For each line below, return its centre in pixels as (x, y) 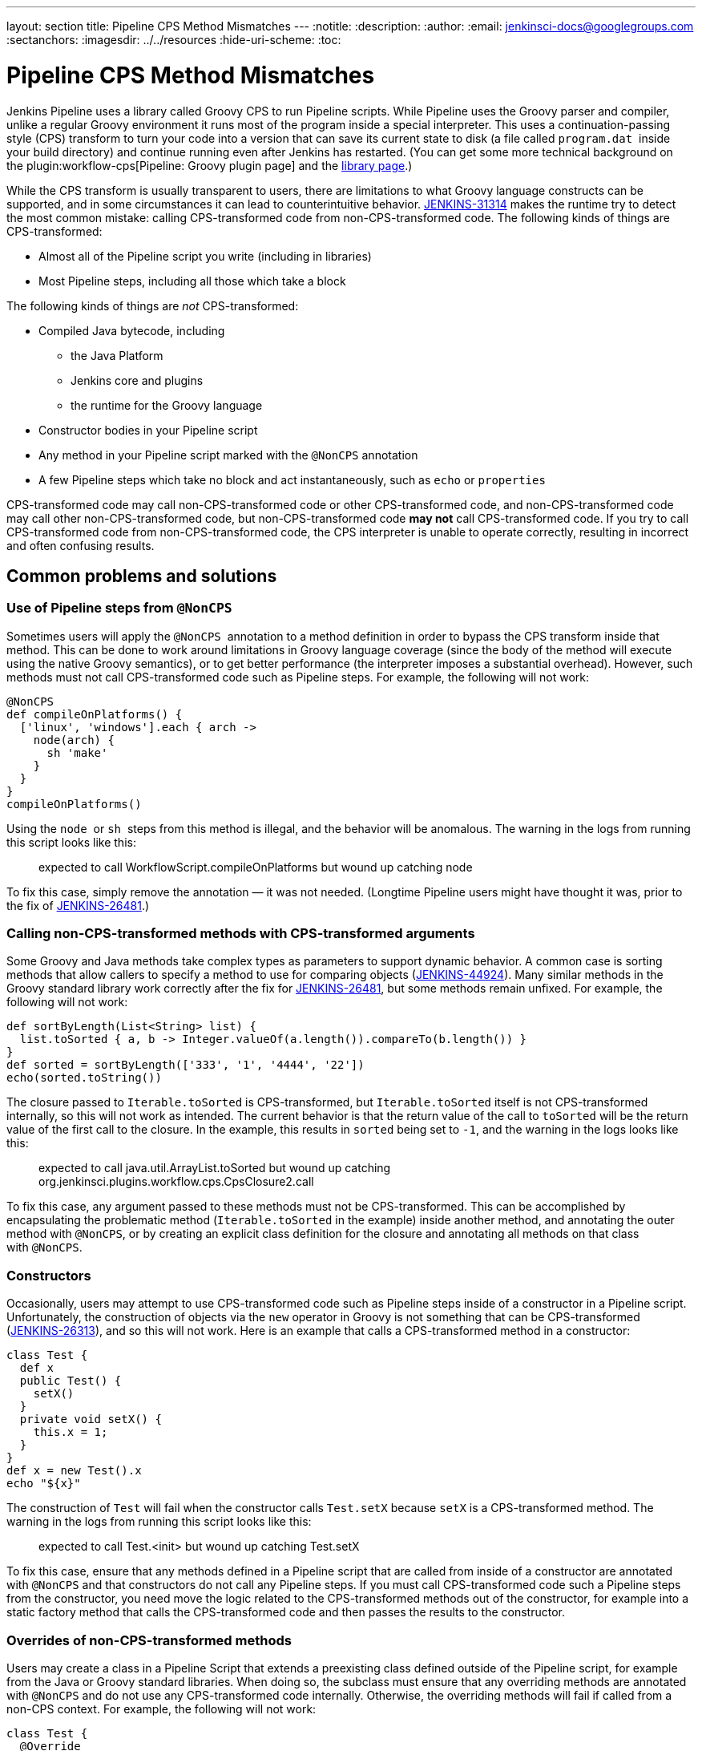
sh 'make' (77, 752)
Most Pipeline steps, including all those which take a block (192, 281)
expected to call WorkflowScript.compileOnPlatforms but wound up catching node (256, 867)
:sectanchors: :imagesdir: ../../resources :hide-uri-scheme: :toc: (174, 40)
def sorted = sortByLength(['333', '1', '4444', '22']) (186, 1065)
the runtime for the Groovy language (167, 405)
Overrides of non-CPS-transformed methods (149, 1640)
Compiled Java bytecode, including (132, 330)
